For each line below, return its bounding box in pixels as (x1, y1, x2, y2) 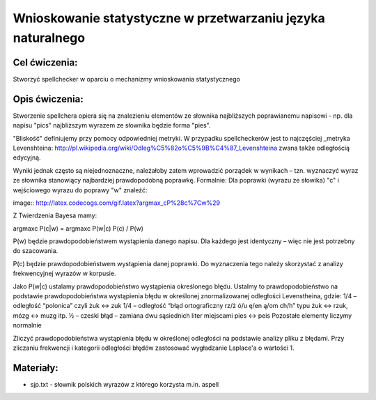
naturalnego (13, 30, 86, 45)
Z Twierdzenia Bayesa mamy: (13, 211, 97, 220)
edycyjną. (13, 153, 41, 162)
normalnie (13, 321, 42, 330)
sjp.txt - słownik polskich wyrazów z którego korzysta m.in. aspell (30, 380, 219, 388)
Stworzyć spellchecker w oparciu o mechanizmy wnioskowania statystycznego (13, 75, 240, 83)
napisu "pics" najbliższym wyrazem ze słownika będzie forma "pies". (13, 121, 212, 130)
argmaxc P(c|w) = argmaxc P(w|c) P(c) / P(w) (13, 224, 144, 233)
